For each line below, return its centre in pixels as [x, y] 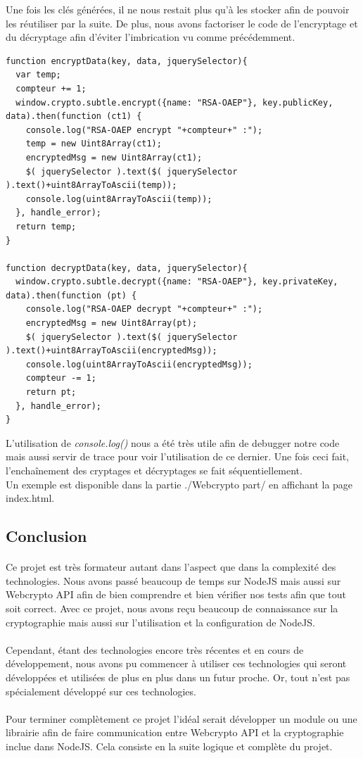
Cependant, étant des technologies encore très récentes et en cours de [155, 649]
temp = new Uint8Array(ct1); [94, 144]
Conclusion [46, 536]
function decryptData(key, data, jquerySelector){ [127, 268]
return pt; [51, 392]
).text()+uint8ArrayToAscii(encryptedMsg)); [112, 351]
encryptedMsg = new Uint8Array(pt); [112, 323]
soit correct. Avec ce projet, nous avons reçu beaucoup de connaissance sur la [172, 608]
